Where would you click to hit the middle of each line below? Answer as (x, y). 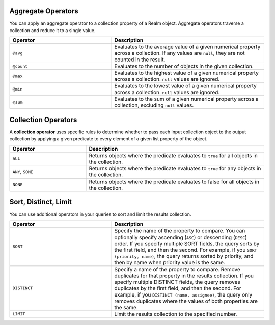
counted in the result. (140, 60)
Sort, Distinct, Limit (41, 202)
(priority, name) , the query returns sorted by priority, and (184, 256)
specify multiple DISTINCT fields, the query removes (177, 282)
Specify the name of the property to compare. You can (180, 230)
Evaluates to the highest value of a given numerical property (187, 73)
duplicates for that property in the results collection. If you (184, 276)
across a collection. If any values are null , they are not (180, 53)
